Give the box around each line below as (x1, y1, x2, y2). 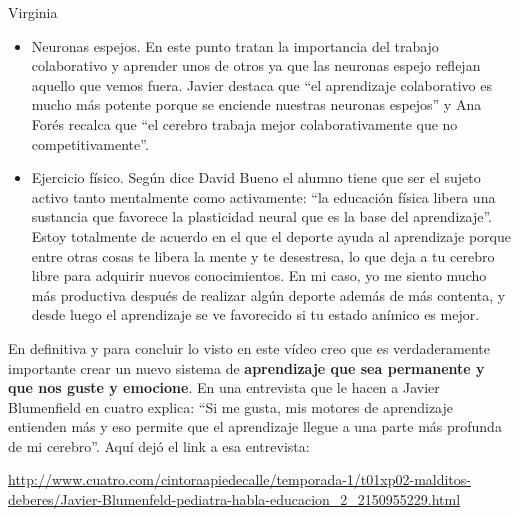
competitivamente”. (31, 133, 149, 154)
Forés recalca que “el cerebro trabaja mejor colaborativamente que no (31, 113, 458, 134)
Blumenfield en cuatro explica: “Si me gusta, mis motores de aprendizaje (8, 396, 454, 417)
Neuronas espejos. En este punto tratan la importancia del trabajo (31, 35, 439, 56)
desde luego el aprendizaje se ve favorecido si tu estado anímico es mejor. (31, 304, 480, 325)
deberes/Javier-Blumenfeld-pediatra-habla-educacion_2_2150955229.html (8, 489, 461, 510)
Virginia (8, 2, 58, 22)
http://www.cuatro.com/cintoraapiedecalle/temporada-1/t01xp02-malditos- (8, 469, 471, 490)
